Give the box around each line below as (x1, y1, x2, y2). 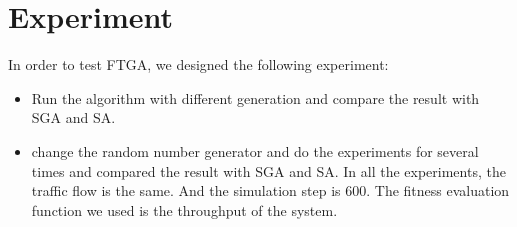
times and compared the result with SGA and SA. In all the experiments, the (31, 160, 506, 181)
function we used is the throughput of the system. (31, 199, 338, 220)
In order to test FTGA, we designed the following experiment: (8, 54, 389, 75)
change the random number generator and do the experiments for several (31, 140, 479, 161)
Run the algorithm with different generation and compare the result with (31, 87, 480, 108)
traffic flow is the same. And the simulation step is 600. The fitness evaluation (31, 180, 510, 201)
